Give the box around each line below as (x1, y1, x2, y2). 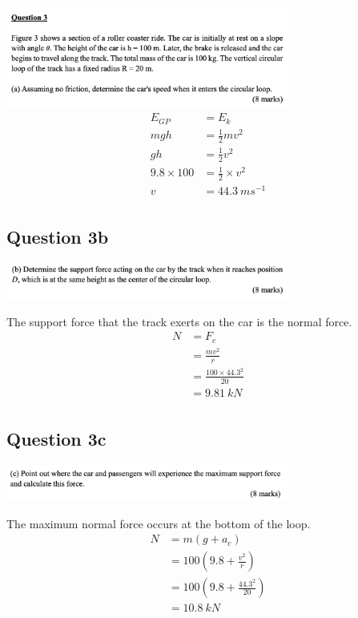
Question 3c (6, 426, 107, 451)
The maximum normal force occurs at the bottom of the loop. (6, 515, 311, 531)
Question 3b (6, 224, 109, 249)
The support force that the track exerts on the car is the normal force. (6, 313, 352, 329)
